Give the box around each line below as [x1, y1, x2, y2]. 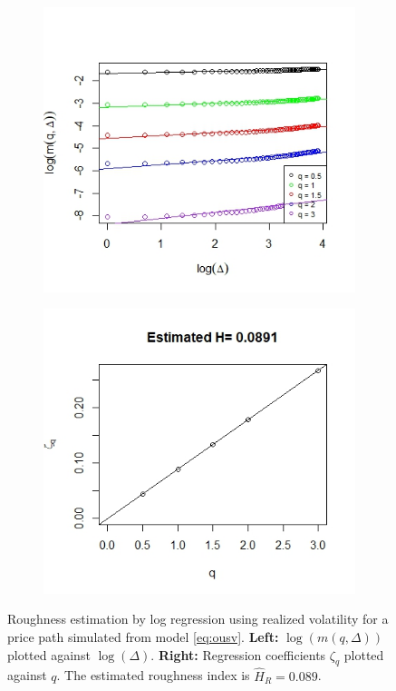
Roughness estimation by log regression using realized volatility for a [7, 609, 389, 628]
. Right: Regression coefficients [150, 645, 326, 664]
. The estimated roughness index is [56, 666, 250, 685]
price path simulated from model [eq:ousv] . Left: [7, 627, 279, 646]
